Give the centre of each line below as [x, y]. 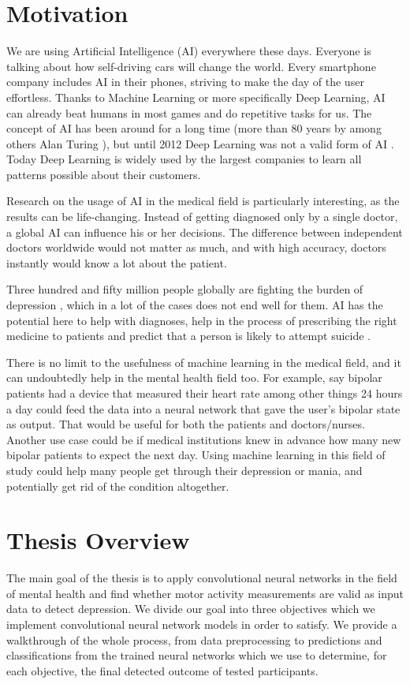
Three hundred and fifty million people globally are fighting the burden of [185, 289]
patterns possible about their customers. [104, 174]
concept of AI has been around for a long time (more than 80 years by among [194, 128]
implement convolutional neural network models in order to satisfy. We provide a [202, 624]
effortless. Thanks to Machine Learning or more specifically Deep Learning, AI [196, 97]
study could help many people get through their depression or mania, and [184, 470]
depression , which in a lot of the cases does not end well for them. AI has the [195, 305]
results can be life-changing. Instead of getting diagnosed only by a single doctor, [202, 217]
